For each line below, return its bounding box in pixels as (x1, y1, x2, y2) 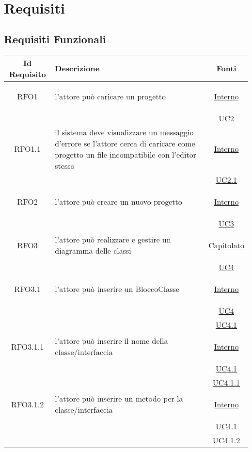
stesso (55, 160, 75, 171)
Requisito (9, 68, 46, 80)
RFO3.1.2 (11, 398, 44, 410)
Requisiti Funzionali (4, 31, 106, 46)
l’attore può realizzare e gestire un (55, 234, 171, 245)
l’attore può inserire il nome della (55, 335, 168, 347)
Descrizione (55, 63, 100, 74)
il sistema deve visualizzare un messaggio (55, 126, 194, 138)
